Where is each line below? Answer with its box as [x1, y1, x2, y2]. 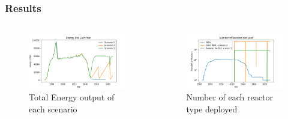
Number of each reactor [186, 91, 273, 103]
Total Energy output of [29, 91, 115, 103]
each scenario [29, 102, 77, 115]
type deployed [186, 102, 238, 115]
